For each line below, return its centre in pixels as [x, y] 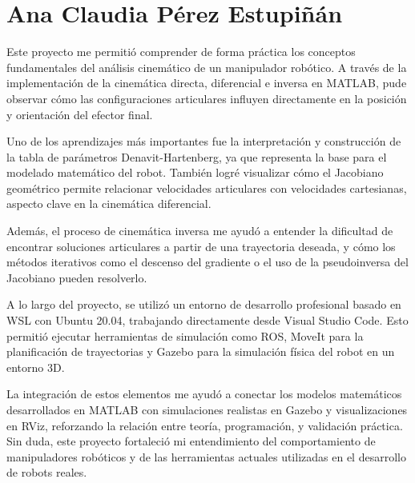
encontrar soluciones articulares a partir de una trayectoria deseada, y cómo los [201, 246]
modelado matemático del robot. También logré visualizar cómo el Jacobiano [195, 172]
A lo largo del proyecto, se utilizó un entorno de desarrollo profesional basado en [204, 304]
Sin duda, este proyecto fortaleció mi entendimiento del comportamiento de [191, 441]
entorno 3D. [36, 367]
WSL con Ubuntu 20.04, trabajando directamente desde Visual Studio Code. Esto [207, 320]
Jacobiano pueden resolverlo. [77, 277]
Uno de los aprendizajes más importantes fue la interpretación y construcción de [204, 141]
